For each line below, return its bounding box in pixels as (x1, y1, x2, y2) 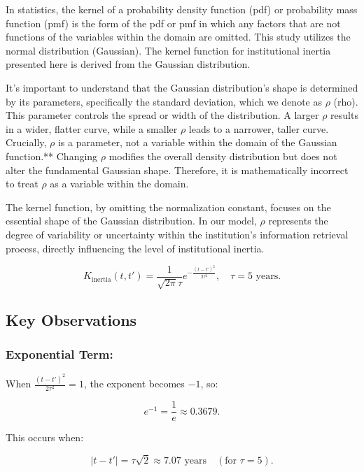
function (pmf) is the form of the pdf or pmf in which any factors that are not (6, 15, 341, 30)
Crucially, (6, 135, 47, 150)
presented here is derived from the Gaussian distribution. (6, 57, 251, 71)
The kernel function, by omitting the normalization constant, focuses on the (6, 199, 331, 214)
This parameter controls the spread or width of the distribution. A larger (6, 108, 319, 122)
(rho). (333, 94, 358, 108)
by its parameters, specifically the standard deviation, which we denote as (6, 94, 322, 108)
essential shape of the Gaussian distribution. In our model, (6, 213, 257, 228)
